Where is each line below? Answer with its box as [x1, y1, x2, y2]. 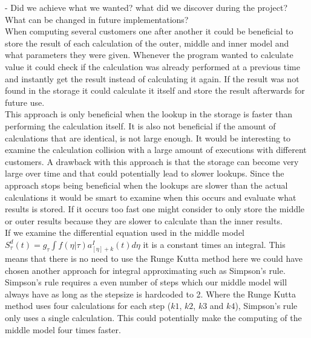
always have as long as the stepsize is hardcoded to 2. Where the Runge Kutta [5, 287, 296, 300]
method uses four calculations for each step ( [5, 299, 171, 312]
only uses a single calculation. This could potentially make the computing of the [5, 311, 302, 323]
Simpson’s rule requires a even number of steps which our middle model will [5, 276, 287, 288]
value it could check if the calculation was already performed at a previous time [5, 60, 300, 73]
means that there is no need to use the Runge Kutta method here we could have [5, 252, 303, 265]
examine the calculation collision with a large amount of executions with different [5, 143, 307, 156]
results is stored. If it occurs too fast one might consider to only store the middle [5, 203, 305, 215]
